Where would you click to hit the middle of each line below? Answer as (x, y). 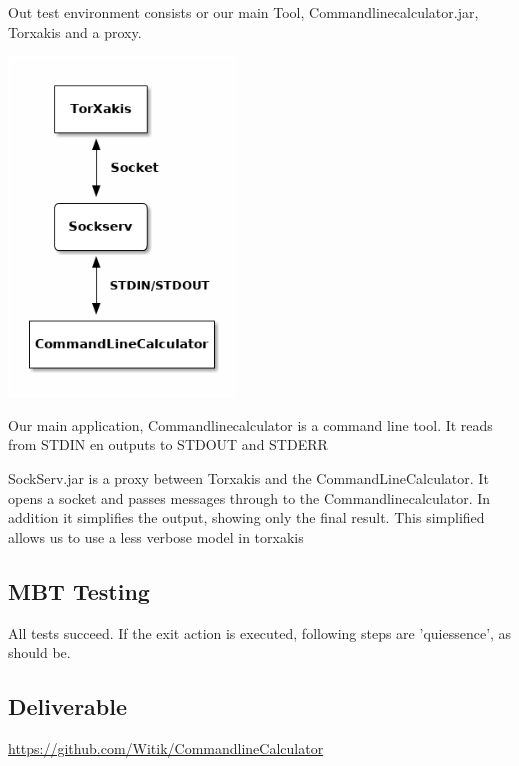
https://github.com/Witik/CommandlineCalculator (166, 747)
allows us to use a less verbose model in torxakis (156, 536)
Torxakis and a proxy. (75, 31)
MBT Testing (79, 590)
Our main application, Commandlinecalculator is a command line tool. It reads (250, 424)
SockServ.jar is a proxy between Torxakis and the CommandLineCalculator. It (248, 477)
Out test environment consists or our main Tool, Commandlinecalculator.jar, (243, 12)
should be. (39, 652)
